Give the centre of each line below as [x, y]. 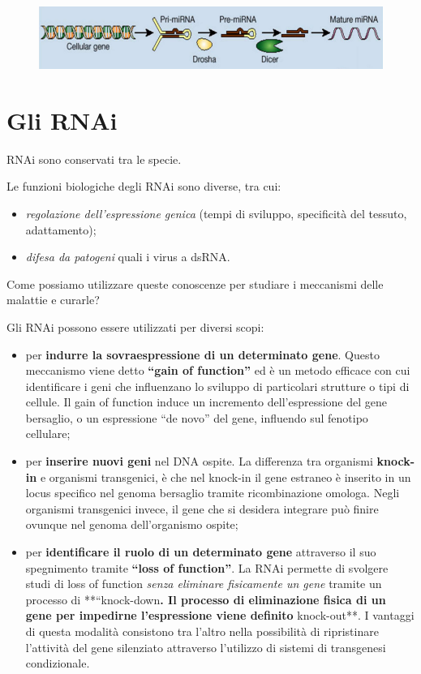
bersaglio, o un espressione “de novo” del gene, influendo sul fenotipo [197, 417]
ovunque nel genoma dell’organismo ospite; [132, 524]
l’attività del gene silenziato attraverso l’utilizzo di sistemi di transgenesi [206, 647]
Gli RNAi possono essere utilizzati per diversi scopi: [135, 326]
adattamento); [61, 229]
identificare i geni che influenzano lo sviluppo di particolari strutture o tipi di [217, 386]
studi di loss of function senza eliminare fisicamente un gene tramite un [204, 584]
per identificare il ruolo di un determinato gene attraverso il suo [201, 552]
